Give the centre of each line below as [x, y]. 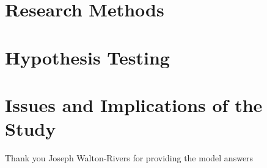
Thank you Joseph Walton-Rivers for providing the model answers [129, 158]
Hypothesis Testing [87, 57]
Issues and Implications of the [134, 104]
